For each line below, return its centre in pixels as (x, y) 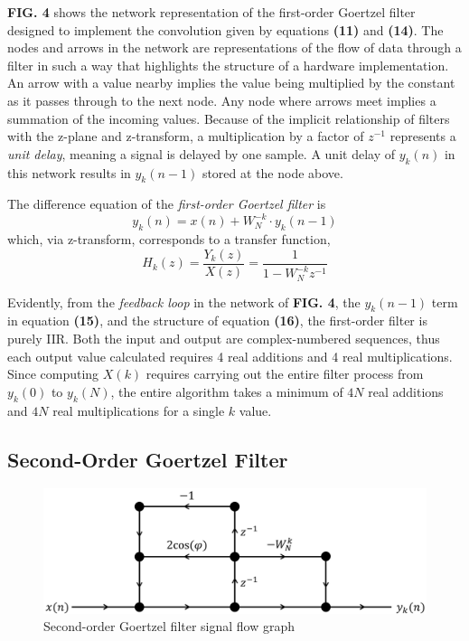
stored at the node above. (272, 172)
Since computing (53, 374)
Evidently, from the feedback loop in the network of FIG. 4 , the (184, 302)
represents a (423, 136)
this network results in (69, 172)
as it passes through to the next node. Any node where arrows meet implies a (222, 100)
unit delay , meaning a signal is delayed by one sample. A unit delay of (201, 153)
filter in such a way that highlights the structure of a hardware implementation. (228, 65)
